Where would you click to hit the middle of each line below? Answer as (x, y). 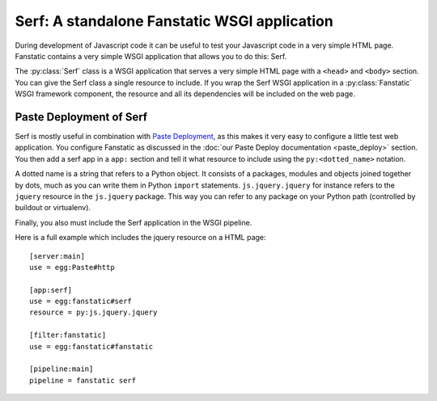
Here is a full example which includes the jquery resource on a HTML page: (140, 238)
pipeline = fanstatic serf (83, 380)
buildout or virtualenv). (53, 208)
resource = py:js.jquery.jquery (93, 312)
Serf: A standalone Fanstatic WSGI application (174, 21)
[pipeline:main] (62, 369)
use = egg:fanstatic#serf (81, 302)
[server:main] (57, 256)
